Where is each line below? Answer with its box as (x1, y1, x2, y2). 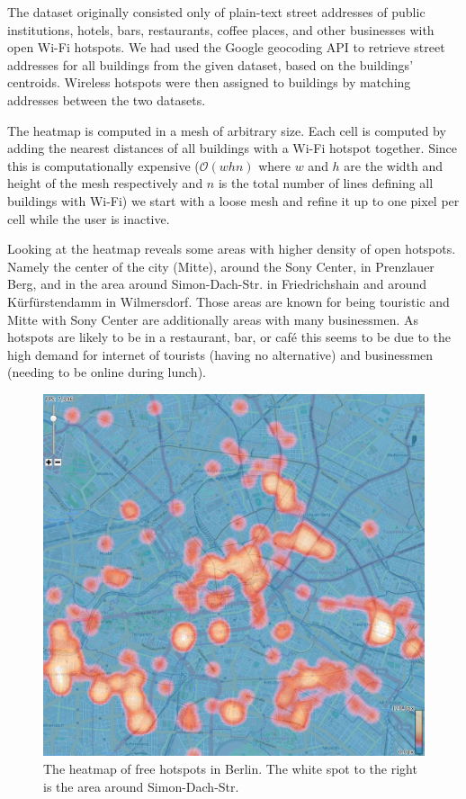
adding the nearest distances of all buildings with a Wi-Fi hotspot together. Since (7, 139, 458, 157)
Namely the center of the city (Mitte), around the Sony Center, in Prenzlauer (7, 256, 435, 275)
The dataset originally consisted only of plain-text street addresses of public (7, 3, 426, 21)
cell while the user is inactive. (7, 209, 170, 228)
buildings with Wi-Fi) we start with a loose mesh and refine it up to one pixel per (7, 191, 460, 210)
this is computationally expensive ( (7, 156, 200, 175)
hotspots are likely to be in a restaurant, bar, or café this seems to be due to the (7, 328, 451, 346)
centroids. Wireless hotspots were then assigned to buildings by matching (7, 73, 411, 92)
